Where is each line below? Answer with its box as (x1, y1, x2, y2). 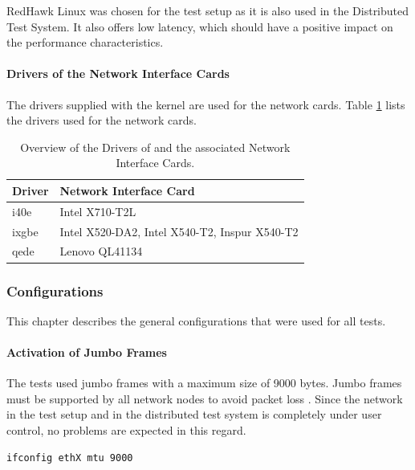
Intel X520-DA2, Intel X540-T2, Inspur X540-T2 (59, 223, 299, 239)
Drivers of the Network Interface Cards (6, 65, 230, 82)
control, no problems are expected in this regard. (6, 421, 246, 438)
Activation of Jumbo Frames (6, 343, 167, 360)
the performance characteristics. (6, 34, 164, 51)
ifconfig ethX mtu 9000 (6, 452, 133, 464)
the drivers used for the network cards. (6, 112, 197, 129)
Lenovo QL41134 (59, 243, 143, 260)
